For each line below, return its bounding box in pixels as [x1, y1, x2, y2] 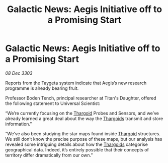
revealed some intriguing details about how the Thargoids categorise [5, 141, 148, 147]
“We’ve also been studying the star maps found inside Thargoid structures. [5, 130, 161, 137]
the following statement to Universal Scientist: [5, 100, 101, 106]
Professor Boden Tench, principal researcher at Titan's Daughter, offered [5, 95, 157, 101]
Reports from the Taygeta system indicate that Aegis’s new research [5, 80, 147, 86]
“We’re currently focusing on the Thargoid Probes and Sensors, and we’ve [5, 110, 159, 116]
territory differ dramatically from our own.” [5, 152, 93, 158]
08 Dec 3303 [5, 70, 33, 76]
